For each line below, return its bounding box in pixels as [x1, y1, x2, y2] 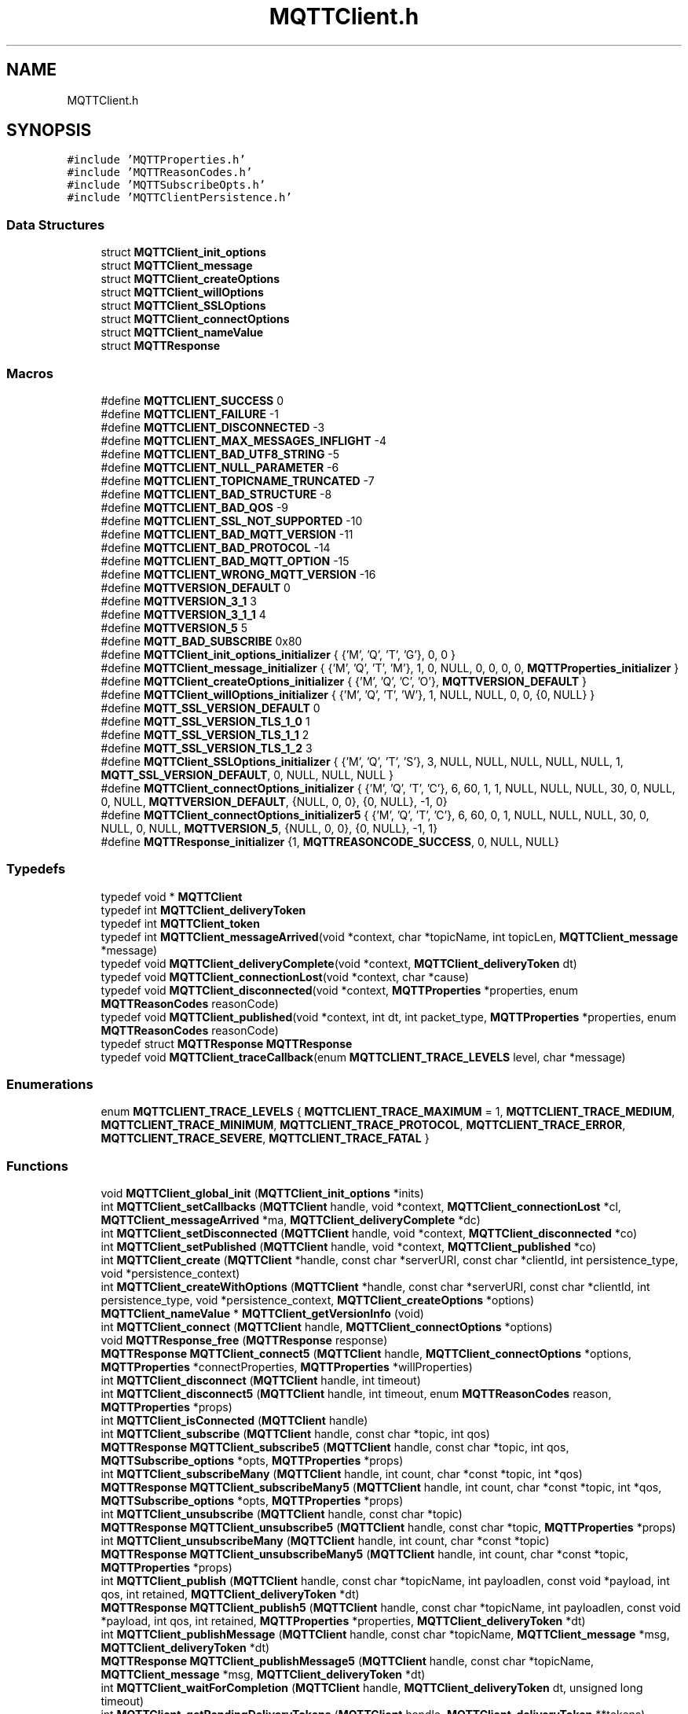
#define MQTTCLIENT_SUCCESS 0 [101, 393, 284, 407]
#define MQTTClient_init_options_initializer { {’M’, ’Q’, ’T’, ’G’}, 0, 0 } [101, 647, 456, 661]
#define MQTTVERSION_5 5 [101, 620, 248, 634]
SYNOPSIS [6, 120, 92, 141]
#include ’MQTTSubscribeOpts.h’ [67, 178, 266, 192]
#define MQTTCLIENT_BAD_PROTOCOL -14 [101, 540, 331, 554]
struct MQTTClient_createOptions [101, 272, 280, 286]
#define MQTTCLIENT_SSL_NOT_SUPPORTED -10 [101, 513, 363, 528]
